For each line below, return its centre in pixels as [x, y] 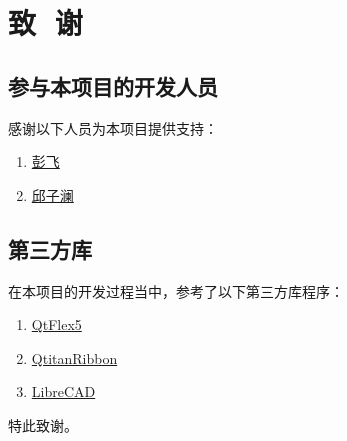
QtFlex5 [56, 324]
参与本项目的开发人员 [113, 85]
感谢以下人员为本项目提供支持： [113, 127]
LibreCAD [63, 391]
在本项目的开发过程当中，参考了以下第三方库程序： [176, 290]
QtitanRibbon [74, 357]
